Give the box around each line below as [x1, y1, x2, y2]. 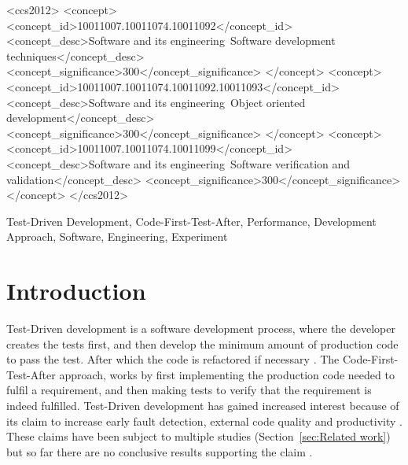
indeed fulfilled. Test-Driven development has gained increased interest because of [6, 397, 399, 413]
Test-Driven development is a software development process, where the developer [6, 320, 395, 337]
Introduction [6, 275, 146, 307]
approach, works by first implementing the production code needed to [59, 366, 395, 382]
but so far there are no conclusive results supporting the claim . [6, 443, 313, 459]
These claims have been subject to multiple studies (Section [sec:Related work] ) [6, 428, 391, 445]
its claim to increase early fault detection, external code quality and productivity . [6, 412, 402, 429]
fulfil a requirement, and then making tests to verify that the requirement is [6, 382, 372, 398]
